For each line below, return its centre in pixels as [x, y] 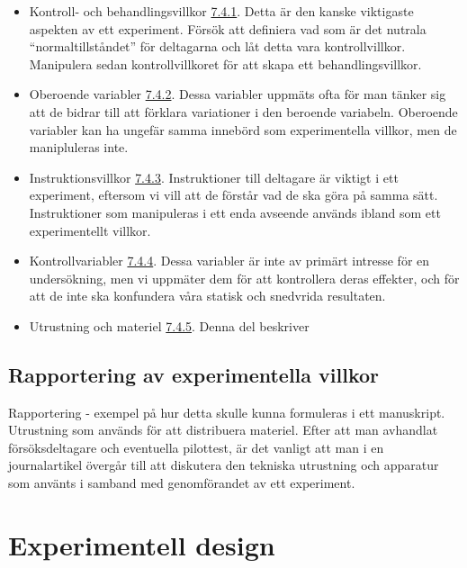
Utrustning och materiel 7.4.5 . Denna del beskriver [169, 325]
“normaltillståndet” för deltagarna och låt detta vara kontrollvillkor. [217, 46]
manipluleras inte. [79, 147]
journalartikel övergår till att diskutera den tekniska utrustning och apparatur [224, 465]
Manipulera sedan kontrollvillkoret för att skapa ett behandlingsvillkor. [225, 63]
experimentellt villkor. [90, 230]
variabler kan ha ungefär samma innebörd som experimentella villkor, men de [243, 129]
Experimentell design [142, 544]
